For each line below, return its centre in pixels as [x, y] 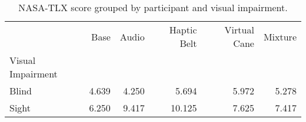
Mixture [280, 36]
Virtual [239, 30]
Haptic [183, 30]
